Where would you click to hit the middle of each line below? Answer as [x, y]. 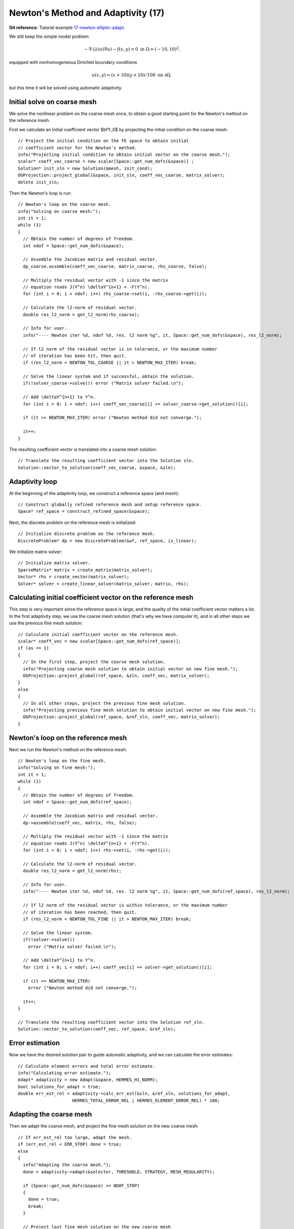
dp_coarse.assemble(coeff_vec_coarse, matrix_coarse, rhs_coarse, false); [115, 266]
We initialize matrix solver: [36, 552]
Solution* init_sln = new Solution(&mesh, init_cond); [85, 168]
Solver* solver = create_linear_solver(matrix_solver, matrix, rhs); [103, 584]
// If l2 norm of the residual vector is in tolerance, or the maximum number [120, 349]
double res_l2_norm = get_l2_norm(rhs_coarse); [81, 314]
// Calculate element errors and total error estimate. [87, 1066]
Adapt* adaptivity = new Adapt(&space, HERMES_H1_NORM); [88, 1080]
